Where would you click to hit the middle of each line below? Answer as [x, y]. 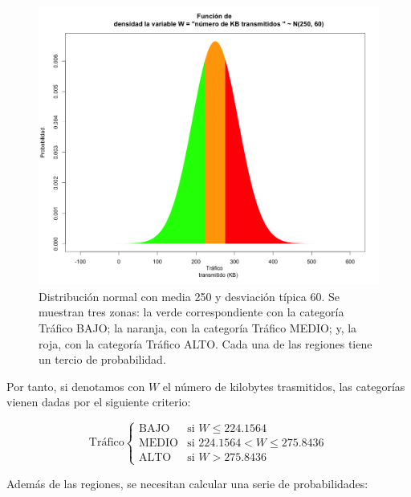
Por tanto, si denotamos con [76, 386]
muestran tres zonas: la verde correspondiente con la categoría [191, 312]
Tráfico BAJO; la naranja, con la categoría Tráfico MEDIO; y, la [198, 328]
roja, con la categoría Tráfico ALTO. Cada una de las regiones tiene [205, 343]
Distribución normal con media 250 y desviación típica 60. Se [189, 296]
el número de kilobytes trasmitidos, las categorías [284, 386]
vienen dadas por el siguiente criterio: [99, 402]
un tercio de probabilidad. [102, 359]
